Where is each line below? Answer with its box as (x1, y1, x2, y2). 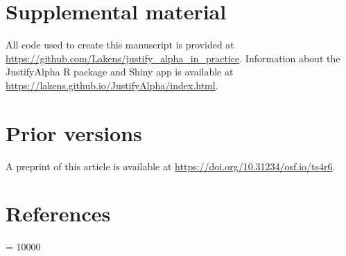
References (6, 199, 111, 228)
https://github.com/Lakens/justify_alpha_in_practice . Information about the (6, 51, 340, 65)
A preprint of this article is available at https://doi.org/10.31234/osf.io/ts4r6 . (6, 158, 336, 173)
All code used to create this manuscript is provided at (6, 37, 234, 52)
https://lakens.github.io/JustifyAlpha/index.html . (6, 77, 218, 92)
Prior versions (6, 118, 142, 147)
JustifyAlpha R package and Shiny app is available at (6, 64, 234, 79)
